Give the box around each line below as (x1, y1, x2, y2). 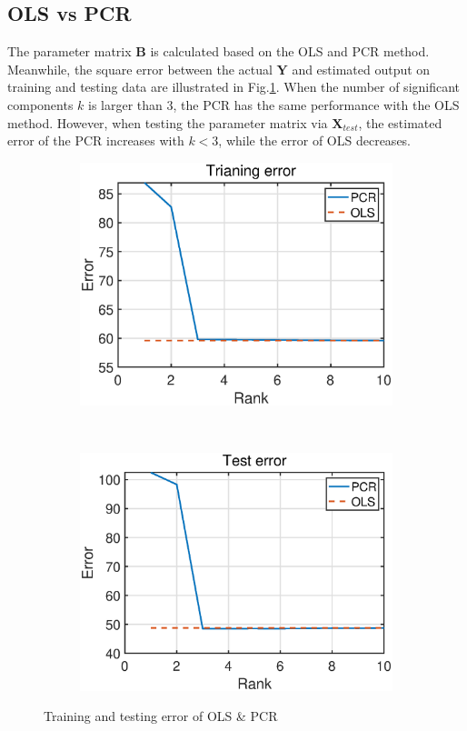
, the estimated (358, 113, 442, 132)
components (7, 95, 74, 114)
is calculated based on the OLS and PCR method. (150, 42, 430, 61)
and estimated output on (292, 59, 431, 78)
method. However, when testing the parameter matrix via (7, 113, 328, 132)
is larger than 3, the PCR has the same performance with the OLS (88, 95, 460, 114)
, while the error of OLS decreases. (218, 131, 412, 150)
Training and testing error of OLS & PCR (44, 706, 278, 726)
